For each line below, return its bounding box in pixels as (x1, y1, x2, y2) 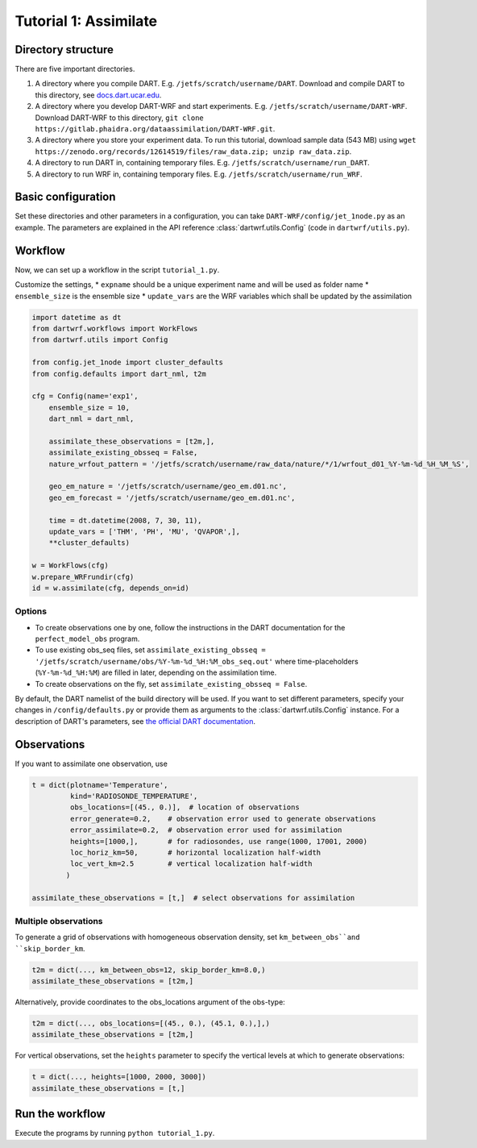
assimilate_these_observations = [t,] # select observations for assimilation (31, 893, 355, 902)
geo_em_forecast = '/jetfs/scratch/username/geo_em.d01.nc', (48, 493, 296, 502)
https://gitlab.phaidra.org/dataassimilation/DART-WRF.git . (35, 124, 276, 134)
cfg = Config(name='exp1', (31, 392, 139, 401)
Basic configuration (15, 190, 116, 204)
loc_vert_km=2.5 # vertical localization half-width (69, 859, 313, 868)
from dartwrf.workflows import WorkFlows (31, 323, 198, 333)
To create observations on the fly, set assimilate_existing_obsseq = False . (35, 679, 308, 688)
